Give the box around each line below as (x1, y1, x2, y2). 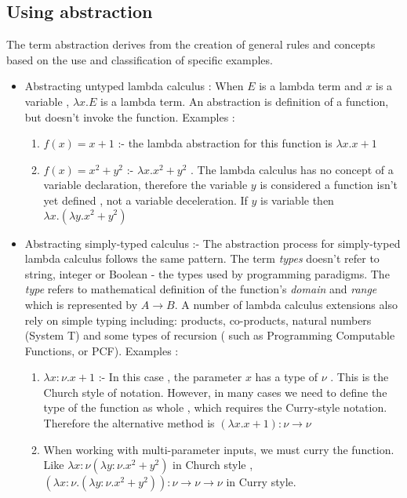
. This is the (330, 369, 389, 385)
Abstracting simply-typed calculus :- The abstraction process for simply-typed (24, 234, 401, 251)
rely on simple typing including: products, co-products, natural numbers (24, 311, 372, 328)
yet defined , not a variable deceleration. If (43, 191, 248, 208)
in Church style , (173, 456, 253, 473)
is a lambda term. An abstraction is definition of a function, (100, 93, 389, 109)
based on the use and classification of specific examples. (6, 51, 273, 67)
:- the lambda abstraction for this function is (118, 135, 333, 151)
